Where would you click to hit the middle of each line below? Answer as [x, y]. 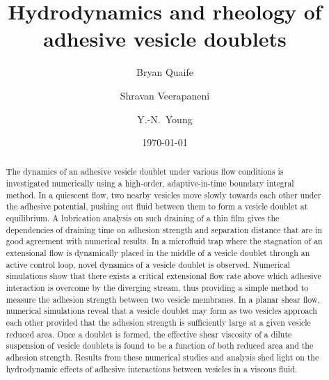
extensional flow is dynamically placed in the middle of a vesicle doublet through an [158, 253]
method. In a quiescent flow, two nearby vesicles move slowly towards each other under [163, 195]
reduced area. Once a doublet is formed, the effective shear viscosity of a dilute [149, 334]
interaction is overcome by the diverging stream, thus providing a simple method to [157, 288]
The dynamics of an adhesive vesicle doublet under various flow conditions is [145, 172]
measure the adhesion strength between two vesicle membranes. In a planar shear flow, [163, 299]
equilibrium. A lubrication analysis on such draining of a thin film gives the [143, 218]
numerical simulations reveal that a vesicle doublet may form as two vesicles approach [161, 311]
